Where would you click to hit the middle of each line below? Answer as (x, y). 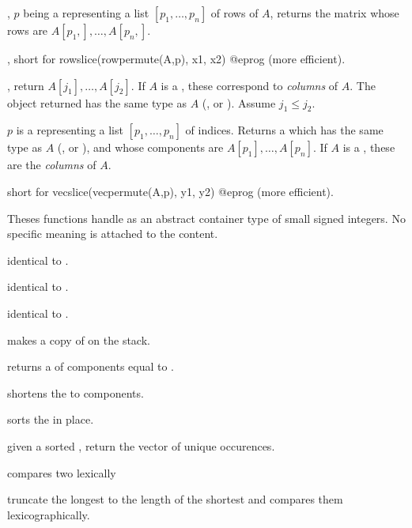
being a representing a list (86, 13)
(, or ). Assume (239, 102)
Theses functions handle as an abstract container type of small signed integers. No (206, 218)
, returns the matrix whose (335, 13)
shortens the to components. (76, 392)
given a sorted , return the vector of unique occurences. (141, 445)
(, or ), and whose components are (140, 147)
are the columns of (52, 165)
